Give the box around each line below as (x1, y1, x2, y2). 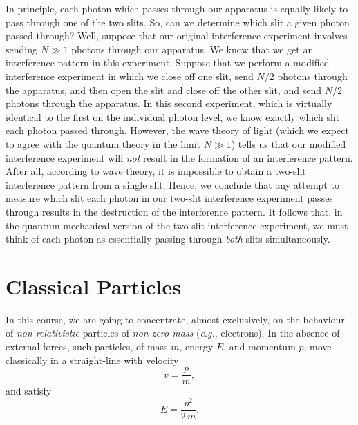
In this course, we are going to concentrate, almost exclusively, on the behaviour (6, 312, 345, 326)
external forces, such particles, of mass (6, 339, 168, 353)
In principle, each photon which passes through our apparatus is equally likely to (6, 1, 348, 15)
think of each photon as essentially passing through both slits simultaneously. (6, 232, 330, 246)
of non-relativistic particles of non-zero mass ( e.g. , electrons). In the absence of (6, 325, 340, 340)
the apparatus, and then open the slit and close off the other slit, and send (6, 82, 322, 97)
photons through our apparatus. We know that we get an (71, 41, 314, 56)
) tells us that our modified (231, 136, 346, 151)
